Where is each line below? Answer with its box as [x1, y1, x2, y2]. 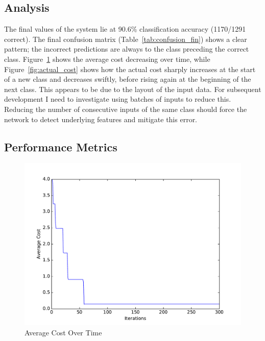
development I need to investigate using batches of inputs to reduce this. [4, 94, 231, 104]
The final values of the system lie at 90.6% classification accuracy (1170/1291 [4, 24, 246, 34]
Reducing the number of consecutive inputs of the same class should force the [4, 103, 247, 114]
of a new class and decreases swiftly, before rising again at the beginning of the [4, 74, 251, 84]
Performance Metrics [4, 139, 117, 154]
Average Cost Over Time [25, 327, 102, 337]
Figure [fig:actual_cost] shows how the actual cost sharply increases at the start [4, 63, 256, 74]
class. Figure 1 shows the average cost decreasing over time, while [4, 53, 210, 64]
